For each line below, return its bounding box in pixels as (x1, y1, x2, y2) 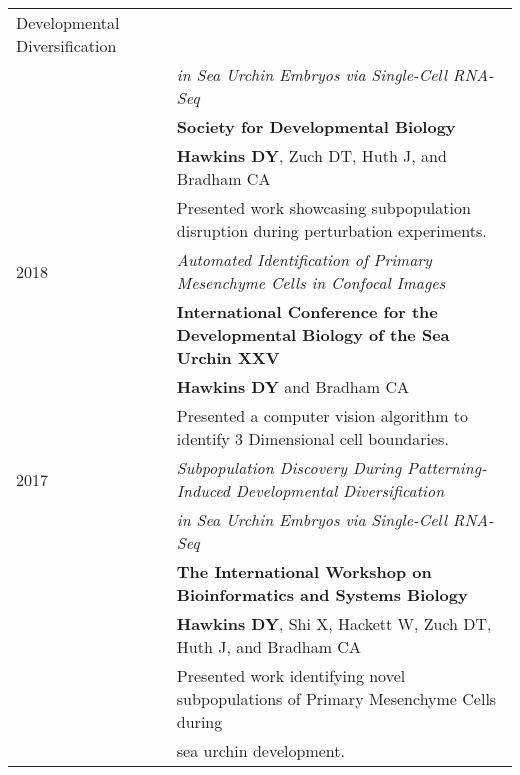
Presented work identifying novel (176, 664, 406, 687)
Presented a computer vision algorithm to (176, 404, 469, 427)
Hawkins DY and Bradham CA (176, 375, 409, 398)
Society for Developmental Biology (176, 115, 456, 138)
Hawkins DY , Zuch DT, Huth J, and (176, 144, 447, 167)
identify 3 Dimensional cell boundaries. (176, 427, 449, 450)
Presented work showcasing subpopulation (176, 196, 471, 219)
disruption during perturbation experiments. (176, 219, 487, 242)
